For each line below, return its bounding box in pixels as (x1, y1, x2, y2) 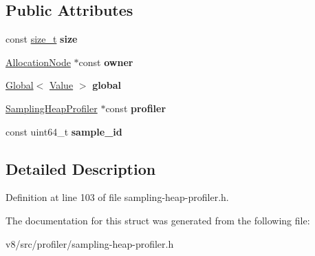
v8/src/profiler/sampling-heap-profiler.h (6, 236, 174, 250)
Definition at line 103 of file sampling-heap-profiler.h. (6, 190, 229, 204)
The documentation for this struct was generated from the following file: (6, 213, 310, 227)
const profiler (105, 100, 166, 115)
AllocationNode (6, 54, 71, 69)
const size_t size (6, 32, 78, 46)
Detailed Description (6, 158, 156, 179)
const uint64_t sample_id (6, 124, 122, 138)
